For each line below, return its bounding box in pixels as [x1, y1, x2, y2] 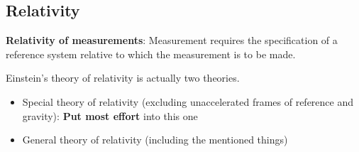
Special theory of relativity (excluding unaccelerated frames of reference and [22, 94, 354, 109]
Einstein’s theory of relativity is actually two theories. [6, 70, 240, 85]
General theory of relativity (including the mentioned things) [22, 132, 288, 147]
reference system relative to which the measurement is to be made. [6, 46, 296, 61]
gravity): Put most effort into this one [22, 108, 198, 123]
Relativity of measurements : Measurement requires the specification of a [6, 33, 338, 48]
